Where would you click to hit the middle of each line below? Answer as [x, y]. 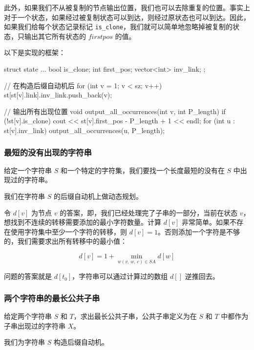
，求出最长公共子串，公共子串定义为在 [135, 316]
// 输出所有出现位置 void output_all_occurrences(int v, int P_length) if [115, 111]
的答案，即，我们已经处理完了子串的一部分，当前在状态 [149, 212]
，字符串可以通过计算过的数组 [120, 276]
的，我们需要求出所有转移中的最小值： [65, 241]
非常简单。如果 [206, 222]
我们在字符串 [24, 196]
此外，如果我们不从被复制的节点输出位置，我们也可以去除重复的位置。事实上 [127, 7]
